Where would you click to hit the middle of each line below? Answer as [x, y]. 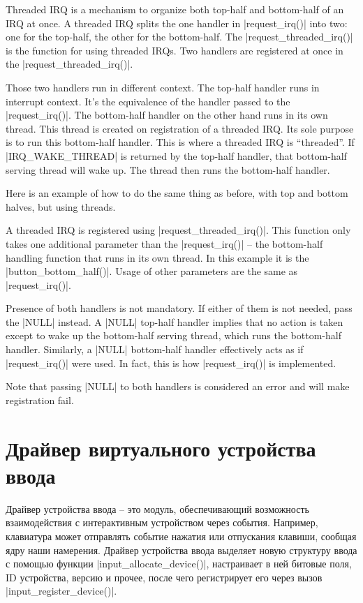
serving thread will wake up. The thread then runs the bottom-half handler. [168, 169]
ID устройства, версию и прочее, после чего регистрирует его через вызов [164, 577]
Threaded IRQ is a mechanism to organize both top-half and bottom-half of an [175, 9]
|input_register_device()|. [61, 591]
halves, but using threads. [61, 206]
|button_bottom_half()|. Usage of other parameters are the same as [152, 271]
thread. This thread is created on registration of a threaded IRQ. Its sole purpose [180, 128]
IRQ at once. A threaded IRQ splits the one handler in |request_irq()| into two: [177, 23]
